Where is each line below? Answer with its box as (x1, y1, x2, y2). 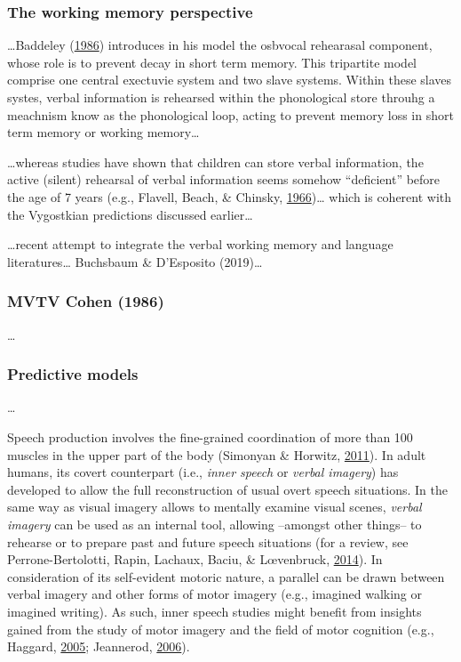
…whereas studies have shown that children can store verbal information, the (7, 152, 424, 171)
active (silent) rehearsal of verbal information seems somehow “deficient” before (7, 170, 441, 189)
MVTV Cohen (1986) (7, 290, 164, 312)
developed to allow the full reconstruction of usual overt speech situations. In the (7, 480, 448, 498)
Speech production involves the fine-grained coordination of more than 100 (7, 427, 413, 446)
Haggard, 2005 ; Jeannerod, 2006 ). (7, 637, 190, 656)
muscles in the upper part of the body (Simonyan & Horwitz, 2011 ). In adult (7, 445, 426, 464)
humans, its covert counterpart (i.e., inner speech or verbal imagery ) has (7, 463, 399, 481)
